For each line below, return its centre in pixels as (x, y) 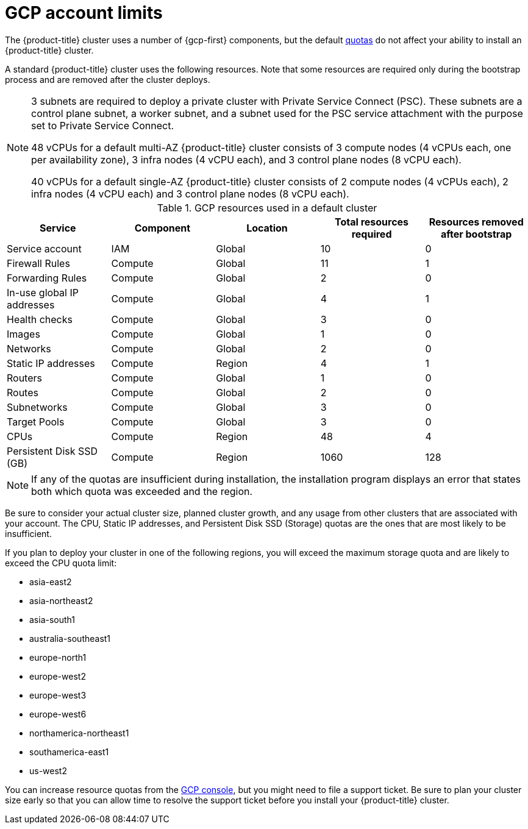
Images (23, 334)
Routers (24, 378)
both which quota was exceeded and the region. (142, 491)
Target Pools (36, 422)
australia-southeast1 (70, 638)
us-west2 (48, 770)
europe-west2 (58, 676)
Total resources (372, 222)
